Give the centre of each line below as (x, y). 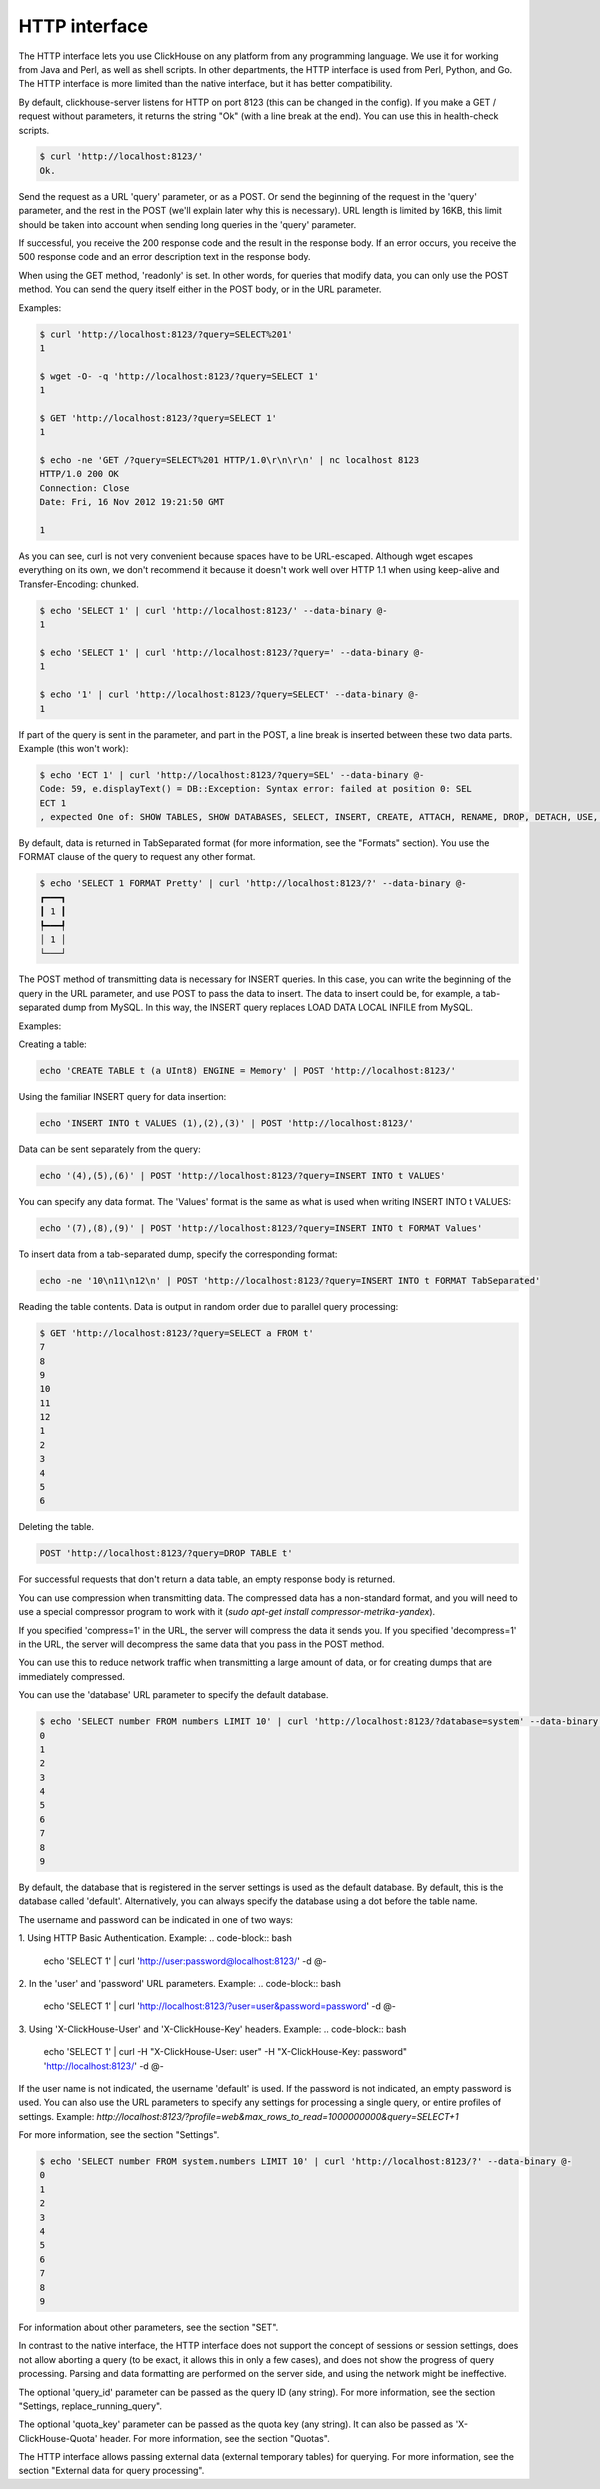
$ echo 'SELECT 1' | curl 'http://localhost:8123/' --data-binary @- (213, 610)
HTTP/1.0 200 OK (79, 474)
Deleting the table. (56, 1527)
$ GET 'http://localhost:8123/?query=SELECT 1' (158, 418)
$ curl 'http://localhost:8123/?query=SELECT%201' (166, 334)
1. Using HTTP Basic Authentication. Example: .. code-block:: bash (155, 1938)
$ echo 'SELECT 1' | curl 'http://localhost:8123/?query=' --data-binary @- (232, 652)
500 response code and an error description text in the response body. (164, 257)
